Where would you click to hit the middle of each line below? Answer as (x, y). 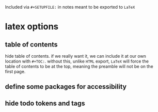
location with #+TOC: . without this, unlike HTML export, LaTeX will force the (77, 61)
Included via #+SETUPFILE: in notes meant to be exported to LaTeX (70, 7)
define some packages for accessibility (66, 87)
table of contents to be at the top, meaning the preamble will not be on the (79, 66)
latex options (32, 27)
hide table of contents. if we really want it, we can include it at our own (76, 56)
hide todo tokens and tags (45, 103)
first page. (15, 72)
